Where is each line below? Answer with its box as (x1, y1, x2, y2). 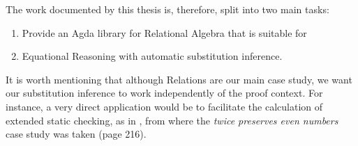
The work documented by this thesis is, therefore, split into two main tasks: (6, 2, 329, 16)
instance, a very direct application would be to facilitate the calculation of (6, 99, 323, 113)
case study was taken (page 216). (6, 127, 147, 141)
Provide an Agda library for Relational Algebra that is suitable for (22, 25, 307, 40)
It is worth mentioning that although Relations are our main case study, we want (6, 72, 352, 86)
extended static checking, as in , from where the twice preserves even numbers (6, 113, 338, 127)
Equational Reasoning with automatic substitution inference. (22, 49, 283, 63)
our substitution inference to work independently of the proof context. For (6, 86, 323, 100)
